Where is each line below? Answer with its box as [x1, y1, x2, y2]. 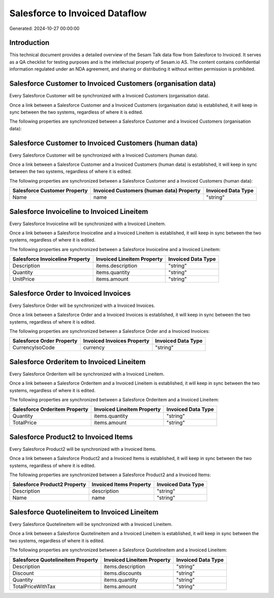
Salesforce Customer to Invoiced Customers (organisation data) [9, 79, 216, 88]
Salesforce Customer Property [12, 187, 88, 194]
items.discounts [104, 570, 142, 577]
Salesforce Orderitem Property [12, 406, 89, 413]
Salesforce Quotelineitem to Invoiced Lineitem [9, 508, 159, 516]
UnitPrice [12, 275, 35, 283]
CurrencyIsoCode [12, 344, 55, 351]
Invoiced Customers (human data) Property [93, 187, 200, 194]
